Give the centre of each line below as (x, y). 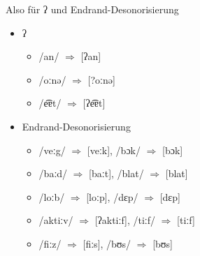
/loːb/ (52, 196)
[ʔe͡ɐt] (94, 103)
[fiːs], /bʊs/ (107, 243)
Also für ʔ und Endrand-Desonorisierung (92, 9)
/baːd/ (53, 173)
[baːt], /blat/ (116, 173)
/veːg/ (52, 150)
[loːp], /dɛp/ (112, 196)
